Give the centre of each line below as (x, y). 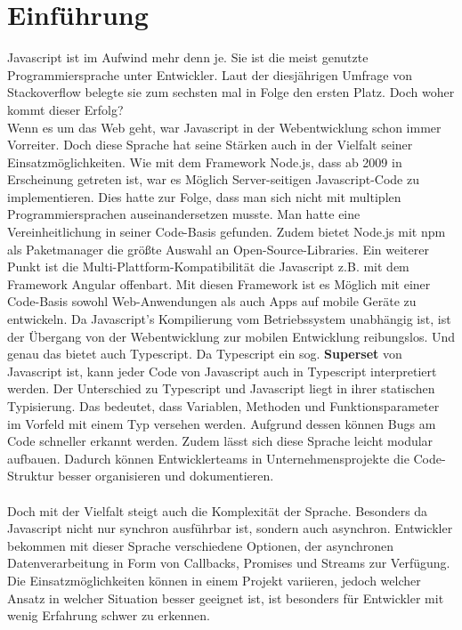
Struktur (31, 476)
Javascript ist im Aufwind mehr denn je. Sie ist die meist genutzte (188, 57)
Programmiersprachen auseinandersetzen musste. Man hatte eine (184, 214)
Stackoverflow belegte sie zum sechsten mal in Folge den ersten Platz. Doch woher (231, 92)
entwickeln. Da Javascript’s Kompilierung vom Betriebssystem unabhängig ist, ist (229, 319)
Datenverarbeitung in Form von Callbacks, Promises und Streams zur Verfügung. (229, 563)
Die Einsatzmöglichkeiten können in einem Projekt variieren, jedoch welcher (214, 580)
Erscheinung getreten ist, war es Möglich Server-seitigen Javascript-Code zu (213, 179)
